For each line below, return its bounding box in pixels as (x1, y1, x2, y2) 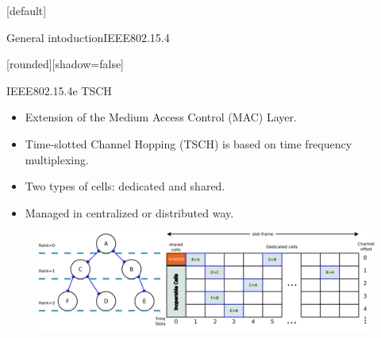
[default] (6, 2, 47, 18)
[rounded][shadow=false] (6, 56, 125, 72)
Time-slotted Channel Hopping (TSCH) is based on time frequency (25, 135, 352, 152)
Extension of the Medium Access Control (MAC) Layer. (25, 109, 297, 125)
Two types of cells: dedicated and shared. (25, 178, 225, 194)
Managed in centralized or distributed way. (25, 204, 234, 221)
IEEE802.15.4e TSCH (6, 82, 112, 98)
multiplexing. (25, 151, 89, 167)
